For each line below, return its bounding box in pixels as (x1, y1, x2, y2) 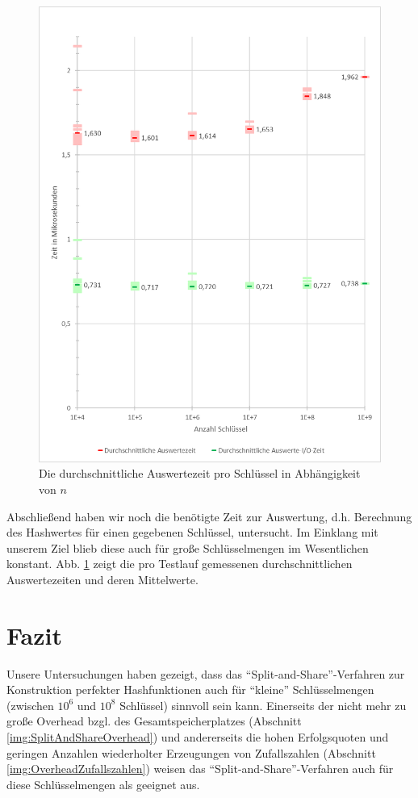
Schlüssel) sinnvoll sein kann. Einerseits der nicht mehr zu (119, 696, 407, 713)
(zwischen (6, 696, 54, 713)
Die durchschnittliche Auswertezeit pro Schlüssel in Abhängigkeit (39, 465, 361, 482)
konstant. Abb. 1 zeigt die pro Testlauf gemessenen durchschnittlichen (6, 555, 353, 572)
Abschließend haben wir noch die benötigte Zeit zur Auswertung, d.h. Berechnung (6, 508, 412, 524)
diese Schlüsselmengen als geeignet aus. (6, 775, 200, 792)
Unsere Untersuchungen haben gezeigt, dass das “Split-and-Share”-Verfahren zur (6, 665, 405, 682)
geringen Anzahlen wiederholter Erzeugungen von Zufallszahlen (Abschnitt (6, 744, 376, 761)
